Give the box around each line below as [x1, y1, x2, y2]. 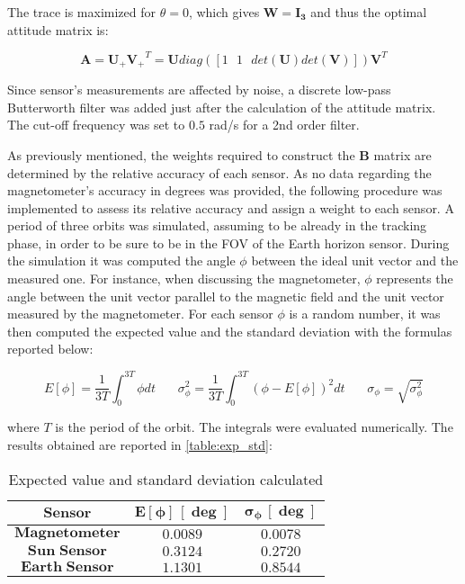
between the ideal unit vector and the [251, 251, 459, 270]
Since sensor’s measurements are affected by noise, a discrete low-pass [7, 80, 391, 99]
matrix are [373, 145, 432, 164]
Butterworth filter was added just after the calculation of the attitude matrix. [7, 97, 436, 116]
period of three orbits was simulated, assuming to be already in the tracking [7, 216, 427, 235]
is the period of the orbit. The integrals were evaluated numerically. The [55, 418, 453, 436]
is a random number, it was [289, 304, 441, 323]
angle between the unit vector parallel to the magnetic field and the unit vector [7, 286, 444, 305]
